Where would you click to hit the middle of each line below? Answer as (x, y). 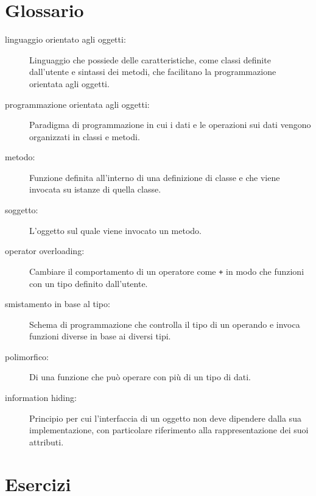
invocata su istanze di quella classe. (95, 189)
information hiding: (41, 398)
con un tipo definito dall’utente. (89, 283)
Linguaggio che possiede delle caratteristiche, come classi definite (150, 59)
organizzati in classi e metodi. (85, 136)
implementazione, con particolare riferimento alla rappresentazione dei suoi (169, 430)
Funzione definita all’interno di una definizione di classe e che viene (155, 177)
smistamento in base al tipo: (58, 304)
